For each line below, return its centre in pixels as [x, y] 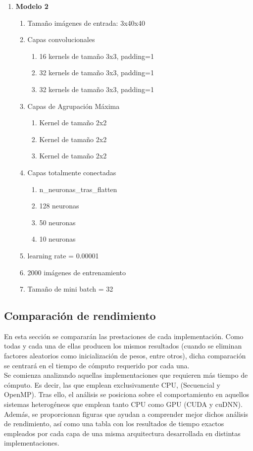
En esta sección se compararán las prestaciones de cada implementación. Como [124, 336]
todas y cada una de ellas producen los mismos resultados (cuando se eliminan [123, 346]
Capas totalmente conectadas [72, 172]
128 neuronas [59, 206]
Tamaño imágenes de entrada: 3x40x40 [86, 23]
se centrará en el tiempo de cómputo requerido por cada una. [97, 365]
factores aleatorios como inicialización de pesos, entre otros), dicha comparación [125, 356]
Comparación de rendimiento [80, 316]
